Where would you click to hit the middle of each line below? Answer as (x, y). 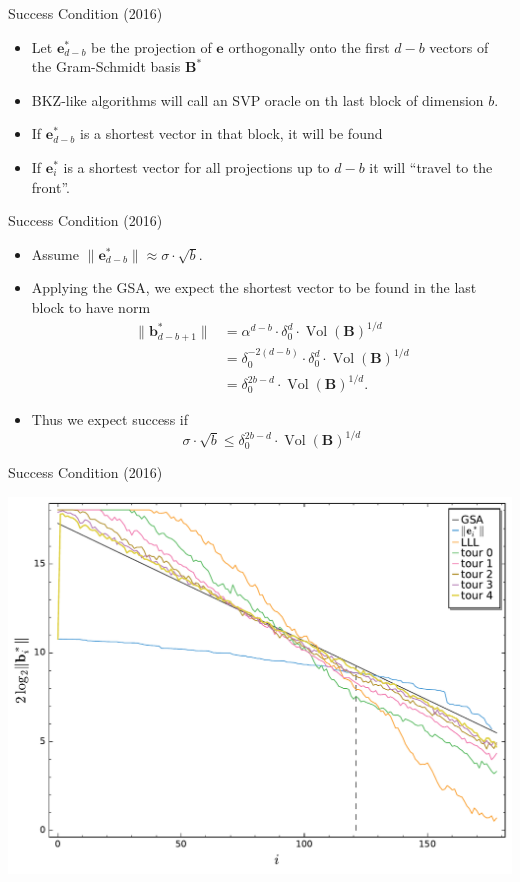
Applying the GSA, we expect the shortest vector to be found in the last (254, 287)
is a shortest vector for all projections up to (196, 166)
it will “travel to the (431, 166)
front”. (50, 186)
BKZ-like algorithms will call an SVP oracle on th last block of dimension (257, 99)
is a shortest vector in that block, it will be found (231, 133)
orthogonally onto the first (309, 46)
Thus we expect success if (109, 419)
